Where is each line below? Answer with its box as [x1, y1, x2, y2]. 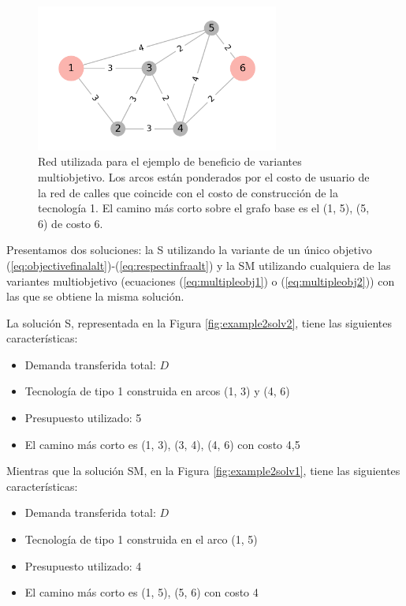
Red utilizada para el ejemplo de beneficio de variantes [38, 153, 302, 170]
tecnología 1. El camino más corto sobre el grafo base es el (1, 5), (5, [38, 200, 370, 216]
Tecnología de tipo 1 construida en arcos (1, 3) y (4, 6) [24, 383, 290, 399]
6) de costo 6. [38, 215, 103, 231]
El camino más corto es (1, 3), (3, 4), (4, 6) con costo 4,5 [24, 436, 300, 452]
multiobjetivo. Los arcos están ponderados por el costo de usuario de [38, 168, 370, 185]
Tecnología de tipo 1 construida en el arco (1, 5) [24, 531, 258, 548]
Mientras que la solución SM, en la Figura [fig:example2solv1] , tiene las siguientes [6, 462, 400, 479]
